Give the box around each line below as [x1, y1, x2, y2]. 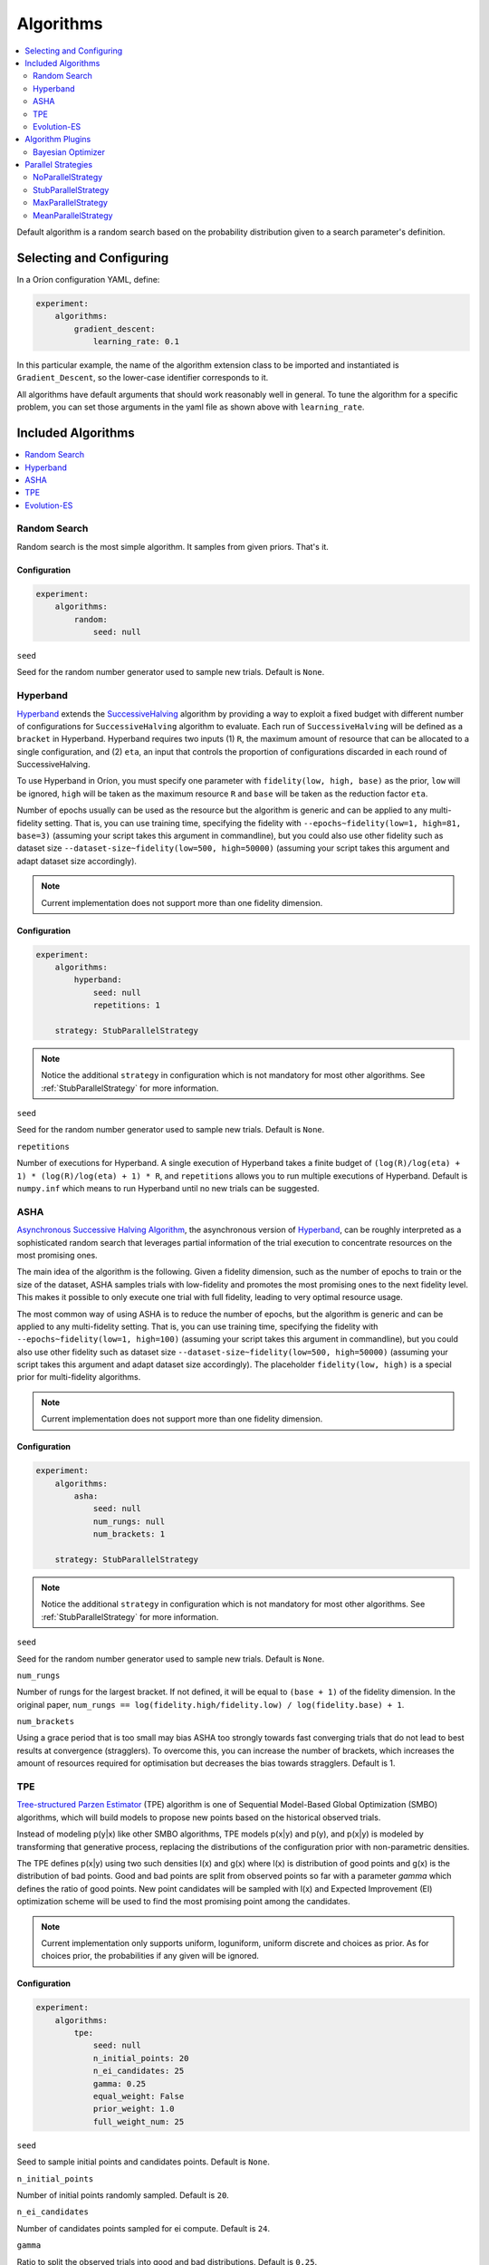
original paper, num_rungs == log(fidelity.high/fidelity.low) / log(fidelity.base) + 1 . [16, 1699, 405, 1710]
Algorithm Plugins [24, 134, 91, 145]
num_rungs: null [92, 1516, 166, 1527]
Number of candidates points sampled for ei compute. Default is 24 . [16, 2222, 271, 2233]
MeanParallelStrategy [33, 209, 113, 221]
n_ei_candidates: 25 [92, 2066, 185, 2077]
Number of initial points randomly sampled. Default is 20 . [16, 2189, 230, 2201]
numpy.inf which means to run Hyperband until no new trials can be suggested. [16, 1183, 321, 1194]
